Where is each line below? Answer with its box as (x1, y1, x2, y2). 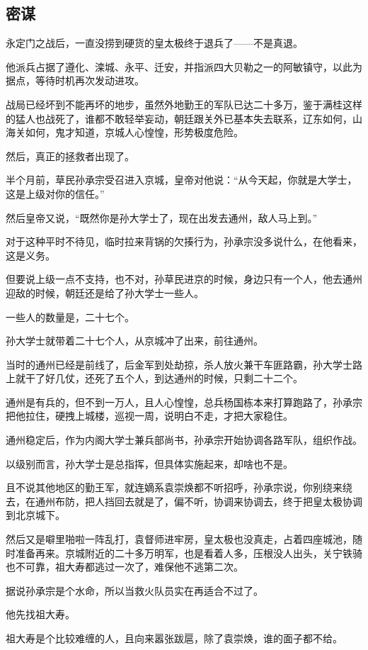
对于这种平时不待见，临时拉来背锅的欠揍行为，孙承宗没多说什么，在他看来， (6, 234, 362, 249)
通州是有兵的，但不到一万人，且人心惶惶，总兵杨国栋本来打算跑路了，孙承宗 (6, 394, 362, 409)
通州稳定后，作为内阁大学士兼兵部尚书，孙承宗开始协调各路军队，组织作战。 (6, 432, 362, 447)
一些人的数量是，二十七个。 (6, 309, 134, 324)
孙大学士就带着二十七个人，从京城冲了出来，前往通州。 (6, 333, 263, 348)
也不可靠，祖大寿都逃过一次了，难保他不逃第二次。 (6, 559, 243, 574)
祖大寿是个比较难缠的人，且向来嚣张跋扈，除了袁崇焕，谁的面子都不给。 (6, 631, 343, 646)
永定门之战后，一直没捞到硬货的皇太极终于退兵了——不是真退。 (6, 35, 303, 50)
